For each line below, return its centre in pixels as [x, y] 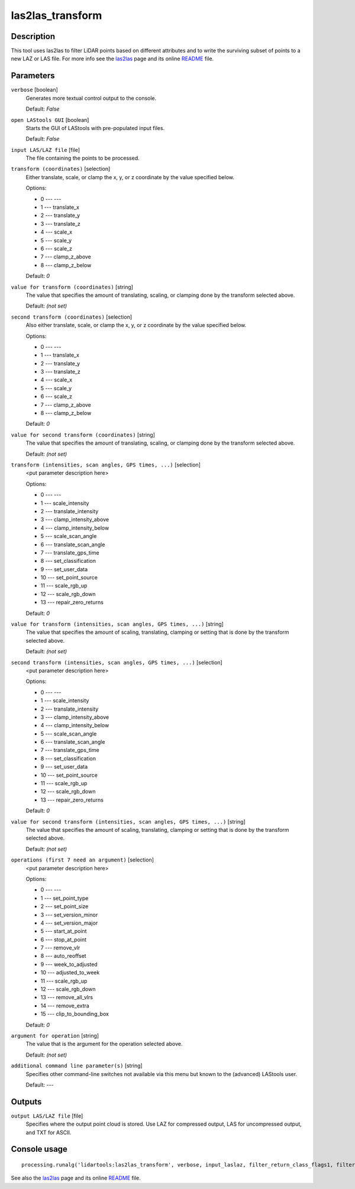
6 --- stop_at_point [64, 939]
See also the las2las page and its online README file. [76, 1178]
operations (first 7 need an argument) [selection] [82, 860]
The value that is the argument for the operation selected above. [104, 1044]
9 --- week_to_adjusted [69, 964]
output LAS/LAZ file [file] [47, 1116]
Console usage [39, 1149]
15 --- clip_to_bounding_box [75, 1014]
